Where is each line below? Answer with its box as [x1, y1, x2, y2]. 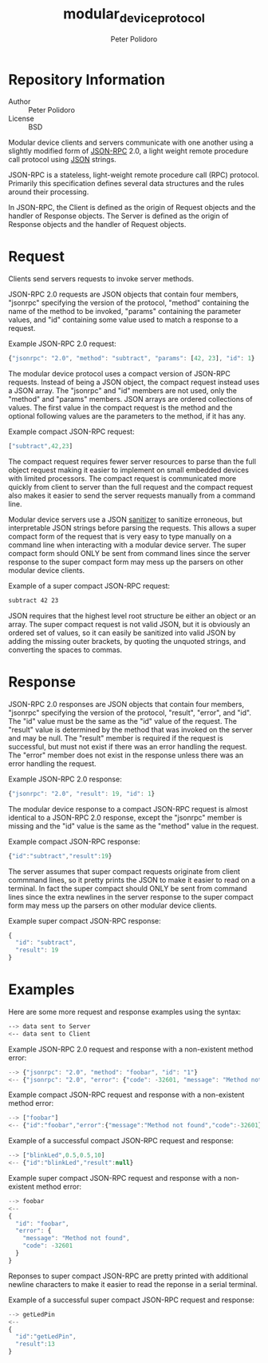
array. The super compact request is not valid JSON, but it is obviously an [8, 619, 250, 629]
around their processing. [8, 187, 89, 197]
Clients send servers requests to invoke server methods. [8, 274, 194, 284]
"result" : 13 [15, 1340, 56, 1349]
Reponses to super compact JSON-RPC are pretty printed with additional [8, 1271, 249, 1281]
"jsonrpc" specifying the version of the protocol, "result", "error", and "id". [8, 708, 251, 717]
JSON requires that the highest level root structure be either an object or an [8, 610, 257, 620]
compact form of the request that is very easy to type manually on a [8, 531, 232, 541]
